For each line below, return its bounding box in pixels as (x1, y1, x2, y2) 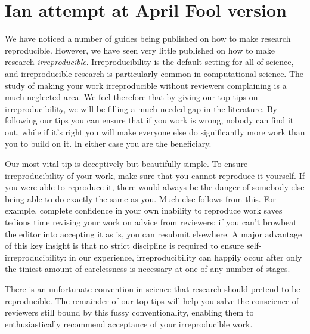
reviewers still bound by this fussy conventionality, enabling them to (5, 306, 254, 318)
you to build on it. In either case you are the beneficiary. (5, 137, 212, 150)
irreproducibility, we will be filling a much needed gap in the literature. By (5, 102, 277, 115)
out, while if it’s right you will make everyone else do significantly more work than (5, 125, 305, 138)
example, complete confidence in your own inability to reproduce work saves (5, 204, 283, 217)
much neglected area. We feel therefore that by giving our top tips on (5, 91, 258, 103)
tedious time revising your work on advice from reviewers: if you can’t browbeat (5, 216, 297, 228)
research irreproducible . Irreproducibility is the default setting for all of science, (5, 55, 294, 68)
